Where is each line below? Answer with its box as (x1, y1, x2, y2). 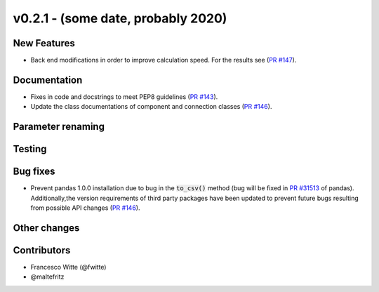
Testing (13, 143, 47, 155)
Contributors (13, 244, 71, 256)
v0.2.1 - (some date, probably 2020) (13, 11, 227, 26)
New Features (13, 37, 75, 49)
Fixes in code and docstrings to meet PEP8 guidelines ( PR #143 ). (30, 92, 218, 101)
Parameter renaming (13, 121, 105, 133)
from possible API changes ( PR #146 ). (30, 204, 140, 212)
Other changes (13, 222, 80, 234)
